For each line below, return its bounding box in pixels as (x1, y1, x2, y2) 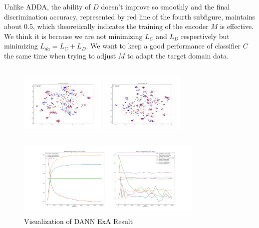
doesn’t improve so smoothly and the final (101, 1, 230, 11)
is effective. (220, 21, 254, 31)
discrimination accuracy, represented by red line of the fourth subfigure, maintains (4, 11, 256, 21)
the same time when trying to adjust (4, 50, 116, 60)
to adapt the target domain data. (127, 50, 229, 60)
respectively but (181, 30, 230, 41)
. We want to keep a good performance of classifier (86, 40, 241, 51)
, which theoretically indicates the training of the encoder (32, 21, 209, 31)
